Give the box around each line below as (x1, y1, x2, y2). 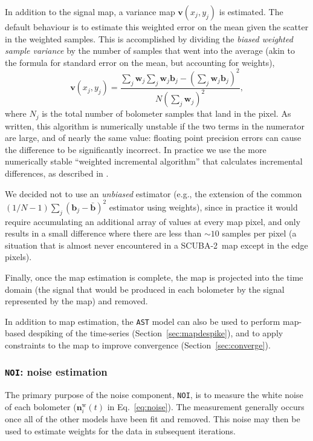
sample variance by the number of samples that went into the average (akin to (5, 44, 295, 57)
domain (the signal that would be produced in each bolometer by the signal (5, 283, 285, 295)
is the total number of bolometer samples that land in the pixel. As (42, 107, 291, 120)
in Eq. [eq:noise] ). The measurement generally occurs (107, 400, 305, 413)
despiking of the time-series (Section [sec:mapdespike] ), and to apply (28, 327, 283, 339)
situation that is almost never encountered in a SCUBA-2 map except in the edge (5, 238, 308, 251)
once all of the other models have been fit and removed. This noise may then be (5, 413, 300, 425)
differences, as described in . (5, 167, 109, 180)
